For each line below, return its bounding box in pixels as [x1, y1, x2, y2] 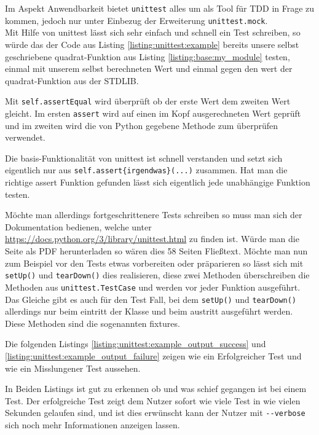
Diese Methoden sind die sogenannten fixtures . [5, 316, 180, 329]
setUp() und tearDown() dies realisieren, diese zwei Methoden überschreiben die [5, 268, 310, 281]
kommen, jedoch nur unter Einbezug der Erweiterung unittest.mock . [5, 14, 268, 26]
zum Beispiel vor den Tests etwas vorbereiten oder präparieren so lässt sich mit [5, 256, 304, 269]
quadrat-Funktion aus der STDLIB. [5, 74, 139, 87]
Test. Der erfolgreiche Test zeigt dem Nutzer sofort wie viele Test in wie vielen [5, 394, 301, 407]
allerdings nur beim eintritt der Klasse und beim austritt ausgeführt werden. [5, 305, 293, 318]
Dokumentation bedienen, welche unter [5, 220, 152, 233]
